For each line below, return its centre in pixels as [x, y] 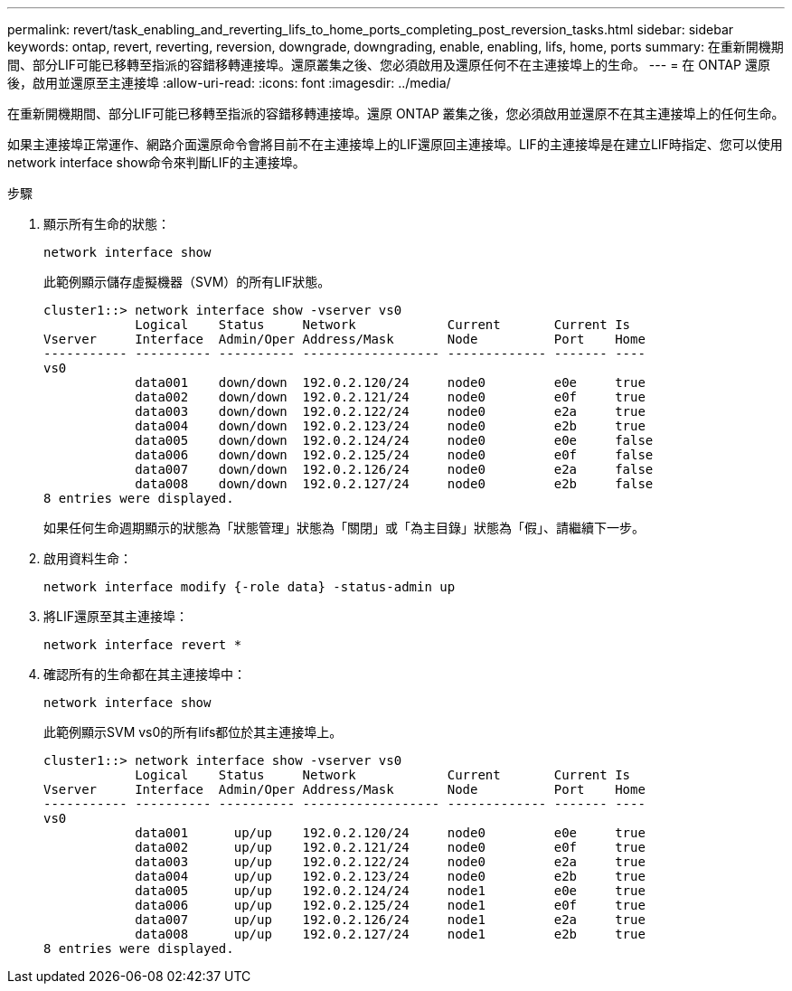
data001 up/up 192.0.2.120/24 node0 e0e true [390, 833]
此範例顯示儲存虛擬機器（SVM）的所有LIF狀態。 [187, 282]
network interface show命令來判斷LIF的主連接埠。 [156, 162]
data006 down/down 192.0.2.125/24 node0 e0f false [394, 455]
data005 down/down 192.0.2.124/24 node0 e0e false [394, 440]
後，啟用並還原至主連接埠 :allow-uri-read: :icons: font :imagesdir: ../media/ [229, 83]
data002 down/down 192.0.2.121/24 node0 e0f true [390, 397]
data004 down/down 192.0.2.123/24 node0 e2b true [390, 426]
